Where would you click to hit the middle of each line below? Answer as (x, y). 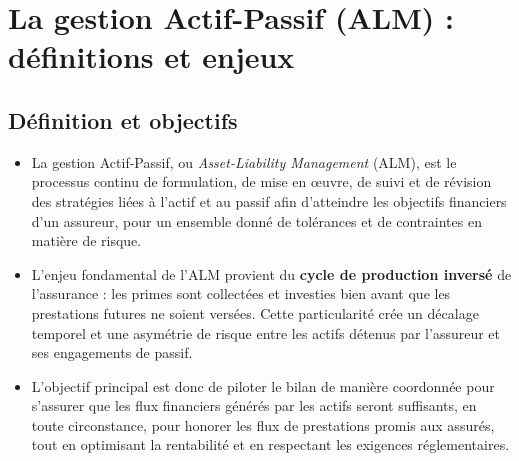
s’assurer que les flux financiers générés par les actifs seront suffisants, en (254, 405)
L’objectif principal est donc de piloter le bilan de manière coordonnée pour (263, 385)
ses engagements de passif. (112, 352)
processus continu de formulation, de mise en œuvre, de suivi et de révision (261, 181)
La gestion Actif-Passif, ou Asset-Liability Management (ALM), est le (244, 161)
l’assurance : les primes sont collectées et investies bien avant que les (241, 293)
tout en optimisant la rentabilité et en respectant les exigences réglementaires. (270, 444)
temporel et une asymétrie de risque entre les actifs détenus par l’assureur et (265, 332)
